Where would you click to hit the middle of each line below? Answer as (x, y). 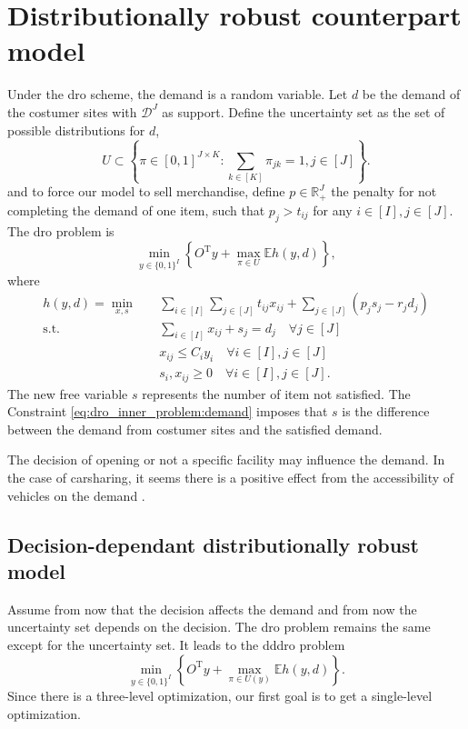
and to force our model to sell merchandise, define (146, 191)
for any (333, 210)
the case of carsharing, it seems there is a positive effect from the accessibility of (231, 478)
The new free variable (68, 393)
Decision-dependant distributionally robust (214, 544)
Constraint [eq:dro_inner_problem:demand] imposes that (168, 411)
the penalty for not (384, 191)
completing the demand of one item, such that (136, 210)
